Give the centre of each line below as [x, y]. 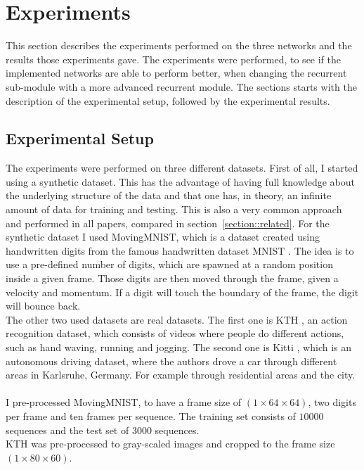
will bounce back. [43, 306]
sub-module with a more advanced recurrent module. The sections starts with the [181, 86]
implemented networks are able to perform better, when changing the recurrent [176, 73]
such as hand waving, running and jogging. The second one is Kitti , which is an [179, 347]
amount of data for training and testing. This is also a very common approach [174, 209]
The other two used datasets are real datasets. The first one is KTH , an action [177, 319]
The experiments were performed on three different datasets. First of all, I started [182, 168]
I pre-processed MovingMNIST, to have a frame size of [124, 402]
